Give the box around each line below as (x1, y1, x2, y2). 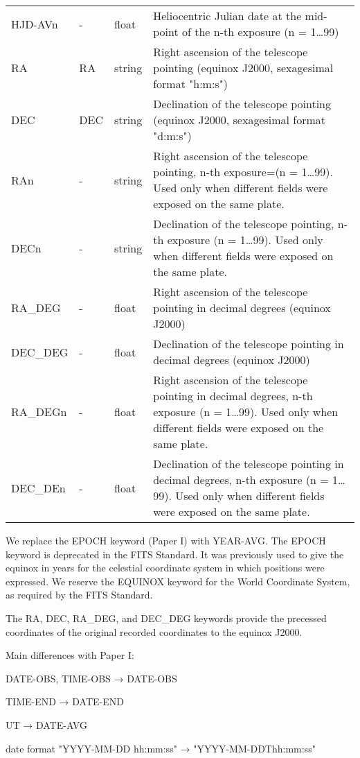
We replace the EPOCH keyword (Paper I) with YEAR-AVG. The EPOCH (6, 533, 326, 547)
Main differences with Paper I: (6, 648, 134, 662)
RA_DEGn (11, 404, 67, 420)
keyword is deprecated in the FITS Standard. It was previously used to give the (6, 546, 344, 561)
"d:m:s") (153, 128, 192, 144)
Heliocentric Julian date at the (153, 8, 302, 24)
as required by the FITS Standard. (6, 587, 153, 602)
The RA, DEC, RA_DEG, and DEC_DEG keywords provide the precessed (6, 610, 327, 625)
